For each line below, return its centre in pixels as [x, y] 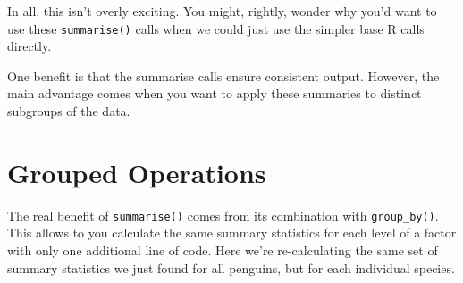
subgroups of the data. [69, 111]
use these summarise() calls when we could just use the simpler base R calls [216, 28]
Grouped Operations [137, 172]
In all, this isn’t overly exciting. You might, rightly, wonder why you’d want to [222, 11]
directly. [29, 46]
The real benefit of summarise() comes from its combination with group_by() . [223, 215]
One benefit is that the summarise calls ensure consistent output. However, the [223, 75]
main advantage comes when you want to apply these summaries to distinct [215, 93]
